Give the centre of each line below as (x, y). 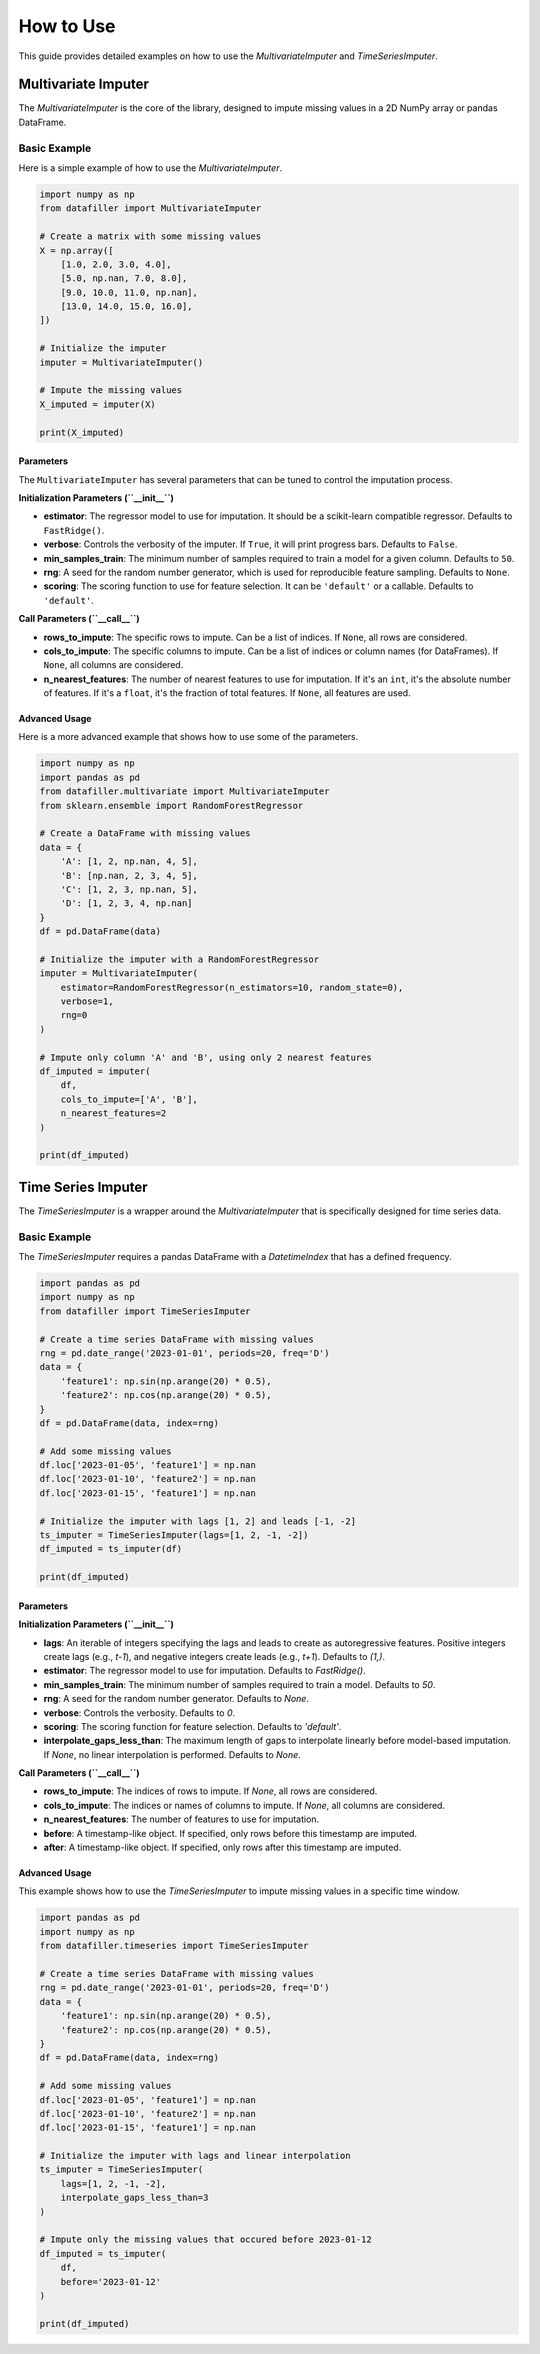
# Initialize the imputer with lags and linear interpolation (195, 2156)
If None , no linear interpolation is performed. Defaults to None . (172, 1754)
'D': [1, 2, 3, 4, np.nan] (127, 903)
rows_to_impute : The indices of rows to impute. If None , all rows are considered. (210, 1791)
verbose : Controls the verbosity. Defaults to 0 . (139, 1712)
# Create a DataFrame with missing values (145, 833)
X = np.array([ (76, 250)
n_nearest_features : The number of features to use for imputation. (181, 1819)
